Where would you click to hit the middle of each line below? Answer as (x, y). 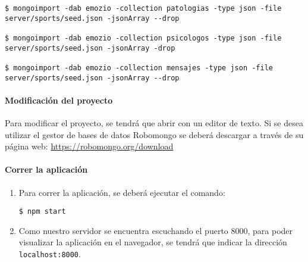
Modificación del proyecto (59, 100)
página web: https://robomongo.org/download (89, 146)
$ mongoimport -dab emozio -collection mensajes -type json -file (139, 68)
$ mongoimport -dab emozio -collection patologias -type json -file (143, 8)
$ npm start (42, 212)
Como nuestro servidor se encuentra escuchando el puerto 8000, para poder (156, 230)
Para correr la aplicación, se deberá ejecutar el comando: (122, 192)
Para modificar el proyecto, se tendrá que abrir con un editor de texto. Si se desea (154, 123)
